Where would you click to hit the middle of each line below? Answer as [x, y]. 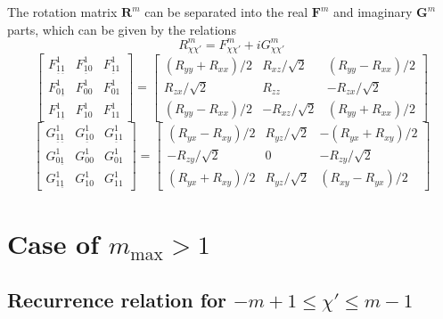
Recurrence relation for [117, 300]
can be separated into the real [226, 12]
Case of [53, 243]
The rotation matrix [62, 12]
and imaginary [373, 12]
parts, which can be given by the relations [122, 29]
